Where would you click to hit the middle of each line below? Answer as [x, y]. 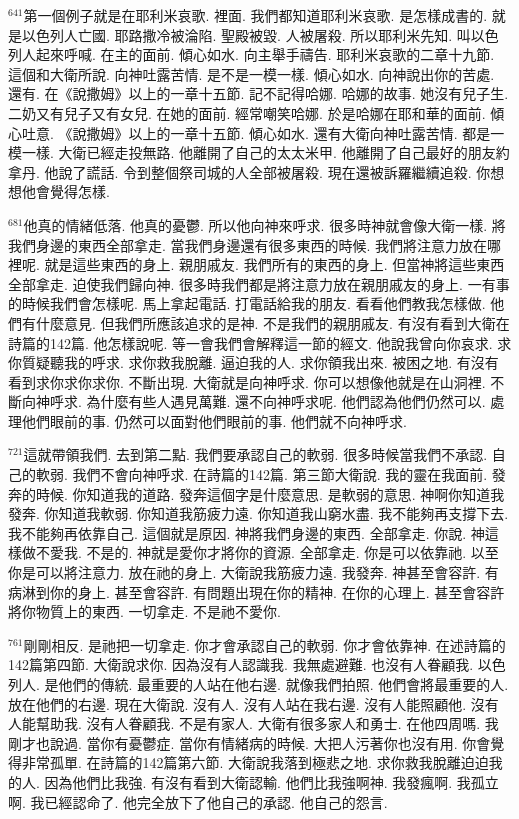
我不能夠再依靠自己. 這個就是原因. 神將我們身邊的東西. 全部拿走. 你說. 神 [246, 532]
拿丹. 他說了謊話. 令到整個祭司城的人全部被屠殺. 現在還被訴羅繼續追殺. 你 [249, 171]
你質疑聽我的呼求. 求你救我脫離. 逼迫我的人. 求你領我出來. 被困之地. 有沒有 [253, 362]
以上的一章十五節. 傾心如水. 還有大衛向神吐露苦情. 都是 [309, 132]
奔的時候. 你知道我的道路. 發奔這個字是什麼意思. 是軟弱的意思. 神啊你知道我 [256, 493]
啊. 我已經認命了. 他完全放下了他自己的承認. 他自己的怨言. [198, 801]
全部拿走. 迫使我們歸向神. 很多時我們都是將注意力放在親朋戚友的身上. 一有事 [259, 283]
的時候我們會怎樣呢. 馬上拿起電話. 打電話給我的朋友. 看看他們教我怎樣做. [247, 303]
